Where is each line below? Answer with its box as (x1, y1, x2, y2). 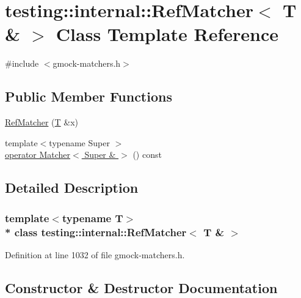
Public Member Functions (5, 87, 172, 106)
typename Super (49, 136, 110, 149)
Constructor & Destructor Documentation (5, 278, 278, 297)
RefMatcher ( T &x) (5, 116, 79, 129)
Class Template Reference (56, 21, 279, 47)
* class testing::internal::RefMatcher (5, 224, 187, 239)
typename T (62, 210, 123, 225)
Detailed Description (5, 178, 139, 197)
